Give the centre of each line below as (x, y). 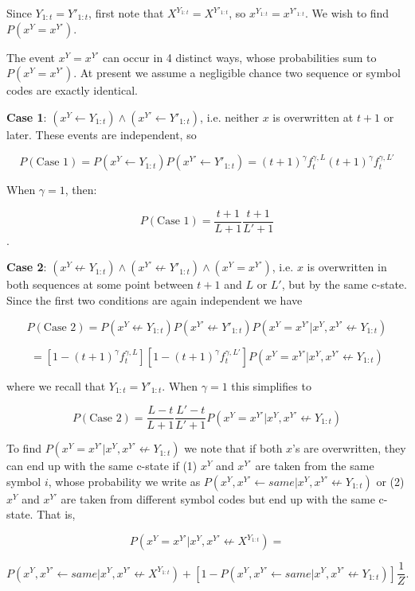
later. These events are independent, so (102, 134)
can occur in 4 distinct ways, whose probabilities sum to (240, 57)
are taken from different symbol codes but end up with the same (218, 498)
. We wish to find (347, 13)
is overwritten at (313, 117)
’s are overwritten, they (349, 448)
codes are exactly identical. (72, 90)
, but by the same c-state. (344, 284)
